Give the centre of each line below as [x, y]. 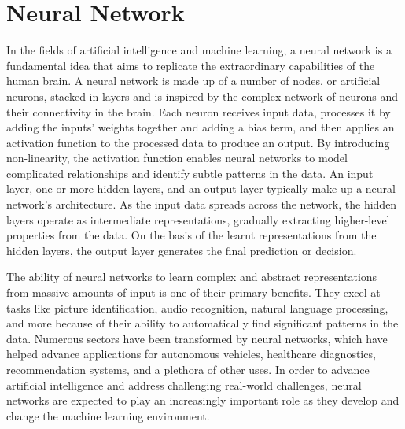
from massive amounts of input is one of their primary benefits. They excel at [193, 292]
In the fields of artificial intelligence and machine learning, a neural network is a [199, 50]
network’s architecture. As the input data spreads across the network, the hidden [202, 204]
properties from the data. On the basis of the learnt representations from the [191, 235]
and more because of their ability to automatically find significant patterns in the [202, 323]
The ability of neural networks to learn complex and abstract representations [192, 277]
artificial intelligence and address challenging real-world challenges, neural [184, 385]
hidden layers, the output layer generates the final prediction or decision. [182, 250]
